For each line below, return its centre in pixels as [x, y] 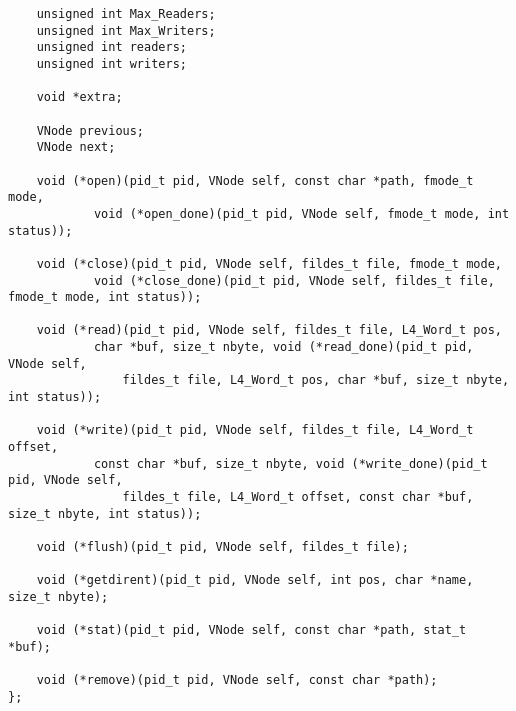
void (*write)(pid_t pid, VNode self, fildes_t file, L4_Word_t [255, 430]
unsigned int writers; [111, 63]
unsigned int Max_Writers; [126, 30]
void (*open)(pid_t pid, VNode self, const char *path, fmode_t [255, 180]
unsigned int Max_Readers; [126, 14]
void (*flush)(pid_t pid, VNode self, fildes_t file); [222, 547]
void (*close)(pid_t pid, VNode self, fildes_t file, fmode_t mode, [269, 263]
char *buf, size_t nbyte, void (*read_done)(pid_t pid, [283, 347]
